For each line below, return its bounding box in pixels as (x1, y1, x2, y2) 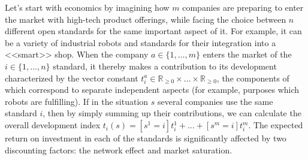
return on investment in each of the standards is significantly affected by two (5, 132, 286, 144)
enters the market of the (203, 48, 292, 61)
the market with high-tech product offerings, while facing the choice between (5, 13, 286, 25)
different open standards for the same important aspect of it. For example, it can (5, 25, 302, 37)
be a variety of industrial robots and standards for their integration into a (5, 36, 276, 49)
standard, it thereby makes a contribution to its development (53, 59, 277, 72)
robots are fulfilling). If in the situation (5, 95, 149, 107)
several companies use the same (157, 95, 273, 107)
